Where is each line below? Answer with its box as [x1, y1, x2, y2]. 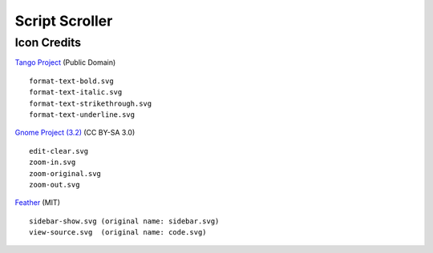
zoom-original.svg [29, 169, 102, 178]
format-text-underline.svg [29, 110, 136, 119]
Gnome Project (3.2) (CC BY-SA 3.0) [14, 128, 136, 138]
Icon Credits [14, 35, 82, 50]
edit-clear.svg [29, 147, 89, 155]
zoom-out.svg [29, 180, 80, 189]
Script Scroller [14, 12, 113, 30]
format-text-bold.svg [29, 76, 114, 86]
